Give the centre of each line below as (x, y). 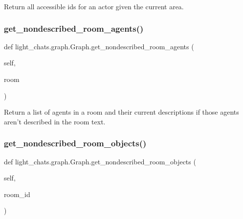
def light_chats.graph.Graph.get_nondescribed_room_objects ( (100, 161)
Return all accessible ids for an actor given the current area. (94, 6)
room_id (17, 194)
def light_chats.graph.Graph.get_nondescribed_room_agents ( (99, 46)
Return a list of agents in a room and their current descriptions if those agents (121, 112)
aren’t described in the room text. (55, 121)
